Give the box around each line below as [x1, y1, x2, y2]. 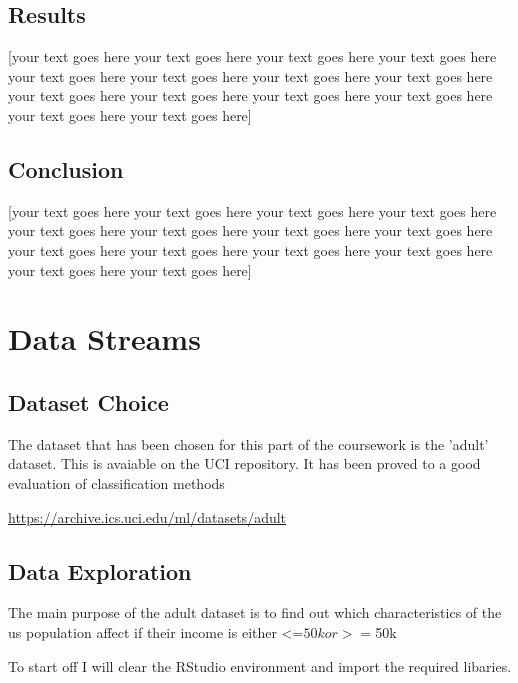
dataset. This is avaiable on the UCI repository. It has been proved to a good [8, 453, 481, 474]
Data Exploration [8, 555, 192, 586]
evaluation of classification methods [8, 472, 225, 493]
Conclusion [8, 153, 124, 184]
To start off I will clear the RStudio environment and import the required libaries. [8, 655, 512, 676]
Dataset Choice [8, 386, 169, 417]
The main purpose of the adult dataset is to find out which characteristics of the [8, 602, 502, 623]
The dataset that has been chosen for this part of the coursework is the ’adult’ [8, 433, 489, 454]
